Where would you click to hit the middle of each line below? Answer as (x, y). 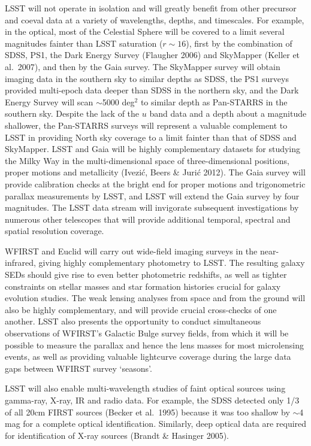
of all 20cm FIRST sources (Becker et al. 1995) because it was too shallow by (147, 412)
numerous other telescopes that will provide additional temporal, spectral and (148, 219)
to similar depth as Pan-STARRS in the (214, 101)
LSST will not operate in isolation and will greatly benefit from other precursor (151, 8)
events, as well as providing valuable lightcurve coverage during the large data (148, 357)
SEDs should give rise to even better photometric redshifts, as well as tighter (146, 274)
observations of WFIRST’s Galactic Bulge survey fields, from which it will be (147, 333)
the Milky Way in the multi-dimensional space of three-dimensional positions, (147, 160)
